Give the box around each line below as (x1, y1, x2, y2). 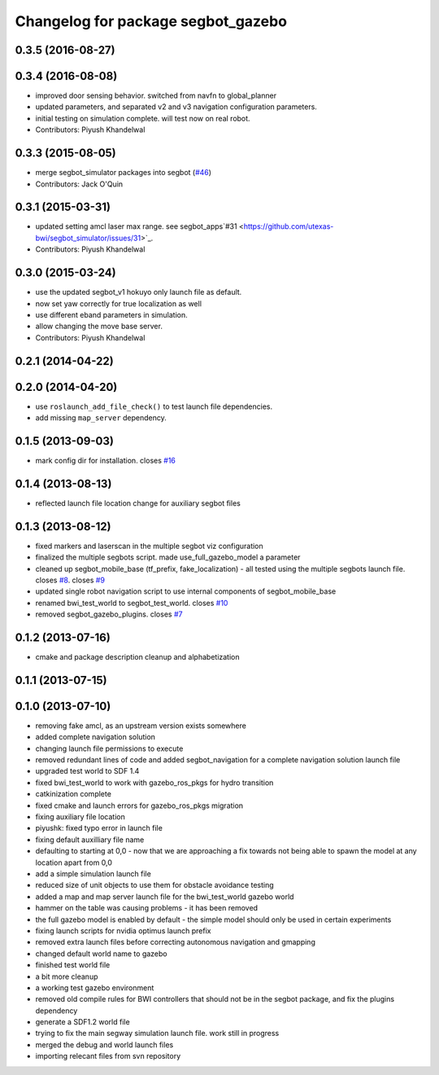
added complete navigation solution (35, 732, 156, 742)
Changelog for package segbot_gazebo (15, 12, 288, 30)
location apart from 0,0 (35, 858, 113, 867)
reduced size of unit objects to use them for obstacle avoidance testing (35, 880, 274, 890)
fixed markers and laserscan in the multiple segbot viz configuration (35, 541, 263, 551)
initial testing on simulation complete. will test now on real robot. (35, 113, 251, 123)
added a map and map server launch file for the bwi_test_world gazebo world (35, 892, 294, 902)
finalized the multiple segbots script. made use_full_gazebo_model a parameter (35, 552, 301, 562)
